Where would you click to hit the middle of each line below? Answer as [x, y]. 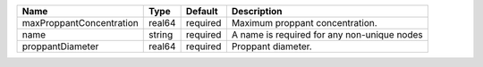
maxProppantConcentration [80, 23]
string [161, 34]
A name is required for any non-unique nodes [327, 34]
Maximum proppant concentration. [304, 23]
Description [257, 11]
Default [202, 11]
